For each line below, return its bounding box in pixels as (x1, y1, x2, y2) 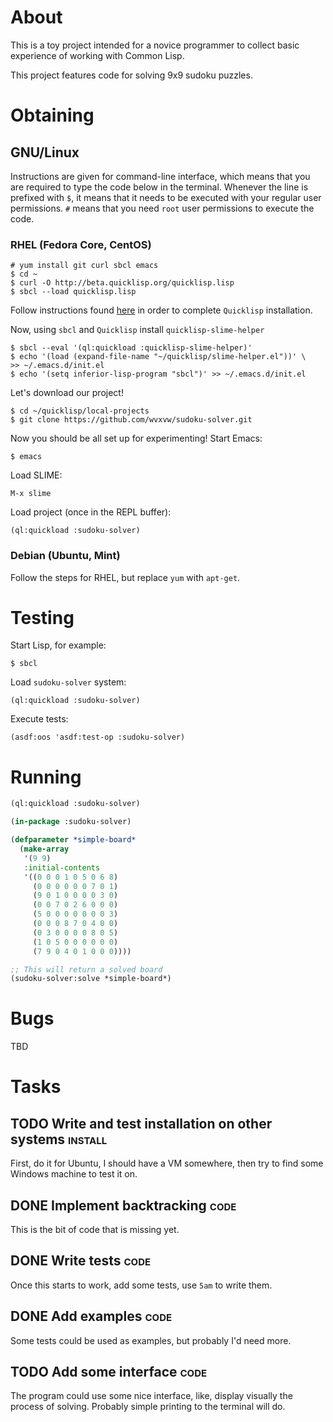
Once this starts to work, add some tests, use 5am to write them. (10, 1279, 273, 1291)
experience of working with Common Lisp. (10, 49, 185, 61)
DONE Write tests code (10, 1252, 152, 1270)
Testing (10, 606, 75, 629)
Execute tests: (10, 713, 69, 725)
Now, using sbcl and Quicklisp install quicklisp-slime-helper (10, 324, 265, 336)
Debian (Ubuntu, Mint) (10, 549, 121, 563)
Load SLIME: (10, 469, 63, 481)
